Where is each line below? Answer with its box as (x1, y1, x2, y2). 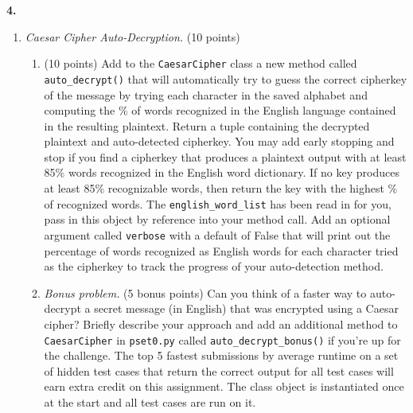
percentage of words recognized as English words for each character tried (44, 242, 399, 259)
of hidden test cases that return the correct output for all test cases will (44, 362, 394, 379)
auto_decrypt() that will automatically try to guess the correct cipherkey (44, 70, 407, 87)
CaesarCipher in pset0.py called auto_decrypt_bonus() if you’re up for (44, 331, 401, 348)
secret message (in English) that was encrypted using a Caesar (94, 300, 399, 317)
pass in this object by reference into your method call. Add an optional (44, 211, 391, 228)
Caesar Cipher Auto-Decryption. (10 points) (25, 28, 240, 45)
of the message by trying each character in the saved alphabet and (44, 86, 368, 103)
